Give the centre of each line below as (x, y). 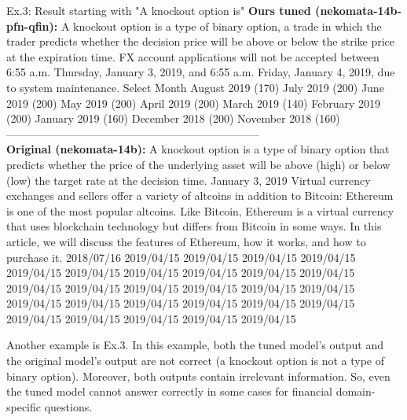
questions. (68, 406)
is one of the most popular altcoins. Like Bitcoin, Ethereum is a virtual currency (200, 210)
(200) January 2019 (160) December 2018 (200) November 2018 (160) (173, 118)
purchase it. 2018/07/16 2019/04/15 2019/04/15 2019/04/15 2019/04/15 (181, 257)
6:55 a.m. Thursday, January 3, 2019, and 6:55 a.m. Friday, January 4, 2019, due (201, 72)
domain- (356, 391)
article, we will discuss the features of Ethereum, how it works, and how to (186, 241)
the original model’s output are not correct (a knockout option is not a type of (195, 361)
